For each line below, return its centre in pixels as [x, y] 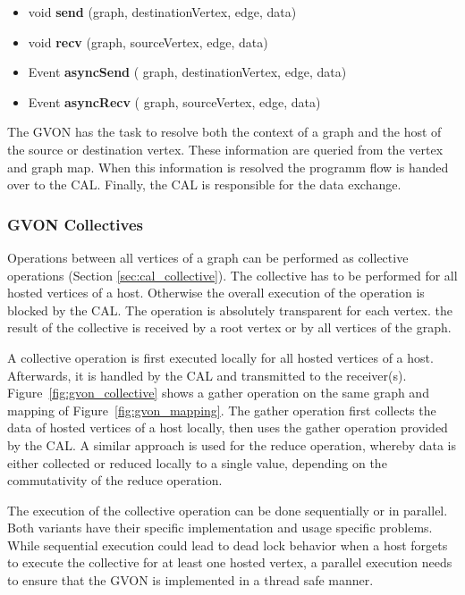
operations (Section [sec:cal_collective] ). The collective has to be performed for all [232, 275]
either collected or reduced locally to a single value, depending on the [197, 462]
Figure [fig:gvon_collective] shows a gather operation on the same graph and [218, 393]
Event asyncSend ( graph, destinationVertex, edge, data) [187, 72]
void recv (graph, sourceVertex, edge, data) [148, 42]
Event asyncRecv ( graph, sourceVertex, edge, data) [174, 101]
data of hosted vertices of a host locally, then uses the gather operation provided [228, 427]
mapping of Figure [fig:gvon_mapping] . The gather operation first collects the [222, 410]
